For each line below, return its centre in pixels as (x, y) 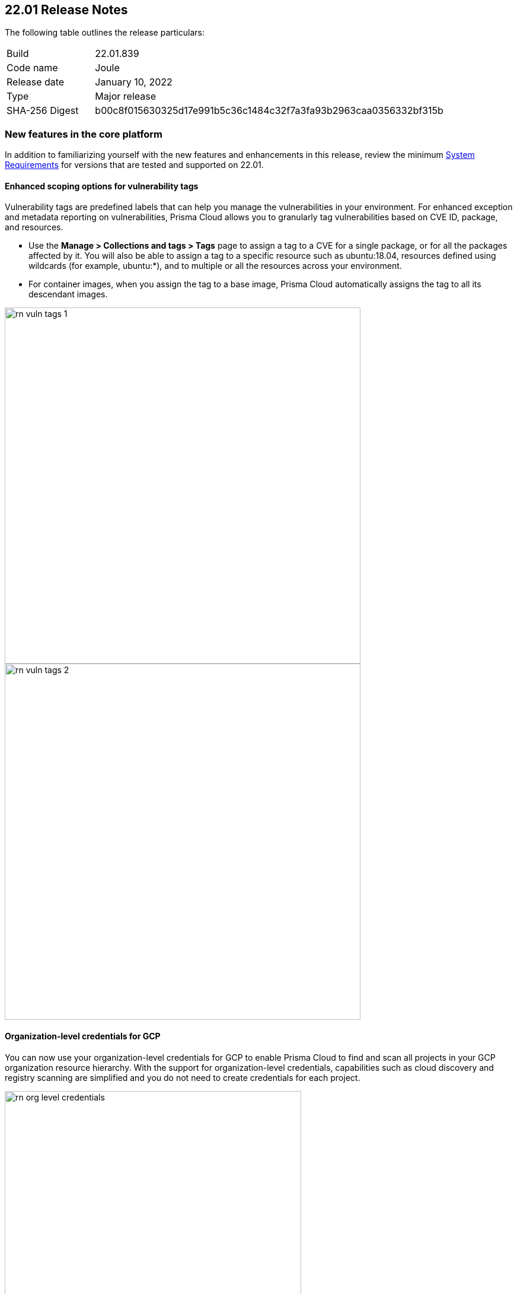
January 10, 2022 (134, 82)
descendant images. (68, 294)
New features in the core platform (84, 134)
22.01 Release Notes (66, 10)
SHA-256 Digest (43, 111)
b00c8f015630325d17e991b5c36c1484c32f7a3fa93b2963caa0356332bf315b (269, 111)
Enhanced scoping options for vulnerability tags (102, 186)
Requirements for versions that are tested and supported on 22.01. (134, 165)
